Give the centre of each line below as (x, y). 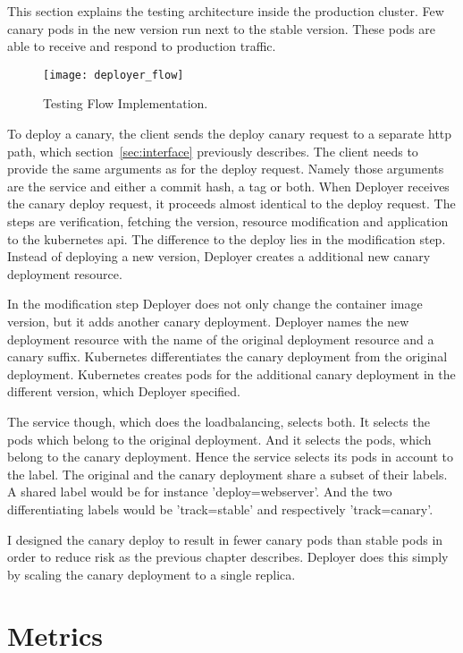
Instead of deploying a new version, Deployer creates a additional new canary (219, 256)
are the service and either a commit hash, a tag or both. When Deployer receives (228, 186)
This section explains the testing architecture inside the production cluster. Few (226, 11)
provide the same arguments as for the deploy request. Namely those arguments (226, 169)
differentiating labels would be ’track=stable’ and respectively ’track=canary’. (220, 509)
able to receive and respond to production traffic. (142, 46)
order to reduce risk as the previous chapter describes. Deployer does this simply (228, 557)
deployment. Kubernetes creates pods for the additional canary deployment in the (231, 373)
